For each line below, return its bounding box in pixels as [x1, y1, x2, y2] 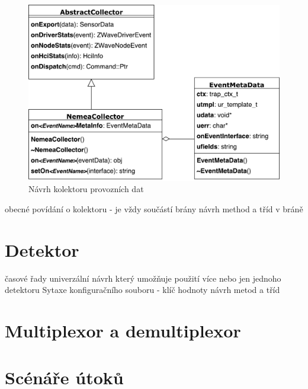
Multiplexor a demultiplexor [5, 318, 241, 343]
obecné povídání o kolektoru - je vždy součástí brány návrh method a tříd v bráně [5, 203, 303, 215]
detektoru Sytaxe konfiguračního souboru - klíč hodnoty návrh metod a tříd [5, 283, 280, 296]
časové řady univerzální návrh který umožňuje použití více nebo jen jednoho [5, 272, 281, 284]
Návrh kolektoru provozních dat [28, 183, 144, 195]
